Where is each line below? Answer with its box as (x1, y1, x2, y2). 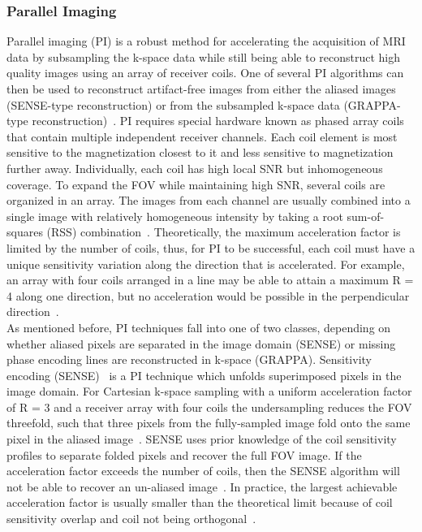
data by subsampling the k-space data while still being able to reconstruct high (6, 48, 401, 65)
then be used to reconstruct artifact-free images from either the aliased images (6, 80, 396, 97)
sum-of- (347, 207, 385, 224)
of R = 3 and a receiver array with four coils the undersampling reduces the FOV (6, 398, 412, 415)
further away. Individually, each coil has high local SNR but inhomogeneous (6, 159, 383, 176)
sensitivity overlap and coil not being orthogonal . (6, 510, 256, 527)
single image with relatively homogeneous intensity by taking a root (6, 207, 343, 224)
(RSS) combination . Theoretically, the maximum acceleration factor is (46, 223, 401, 240)
